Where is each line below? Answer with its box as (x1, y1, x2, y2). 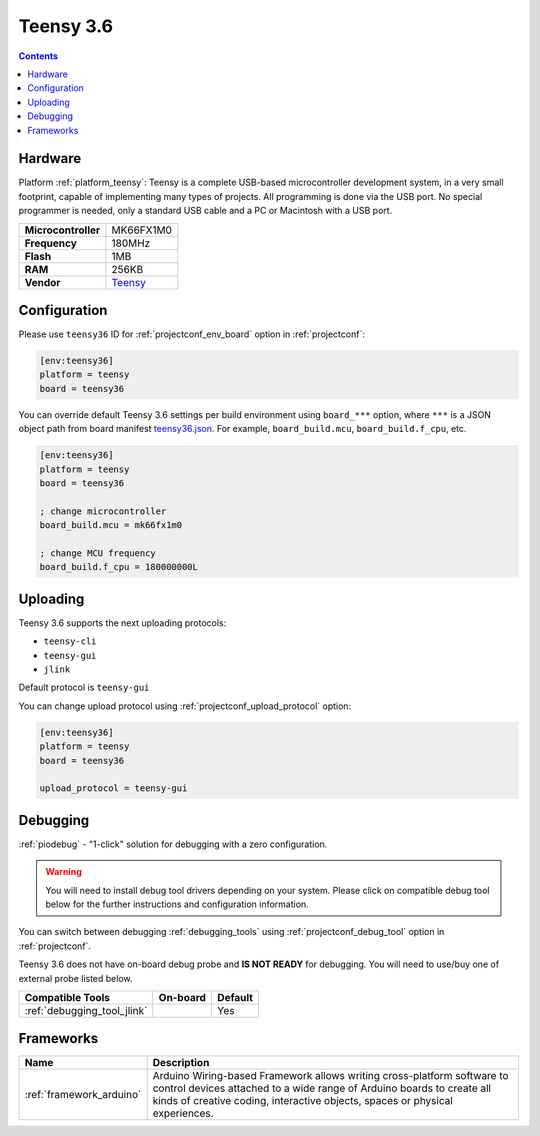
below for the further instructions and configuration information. (45, 898, 309, 910)
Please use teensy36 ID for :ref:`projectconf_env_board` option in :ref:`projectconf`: (18, 328, 365, 340)
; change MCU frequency (39, 547, 157, 559)
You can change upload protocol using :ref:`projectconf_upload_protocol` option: (18, 700, 352, 712)
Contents (18, 50, 59, 62)
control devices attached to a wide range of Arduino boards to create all (152, 1081, 492, 1095)
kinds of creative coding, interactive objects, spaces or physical (152, 1094, 454, 1108)
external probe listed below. (18, 972, 134, 984)
